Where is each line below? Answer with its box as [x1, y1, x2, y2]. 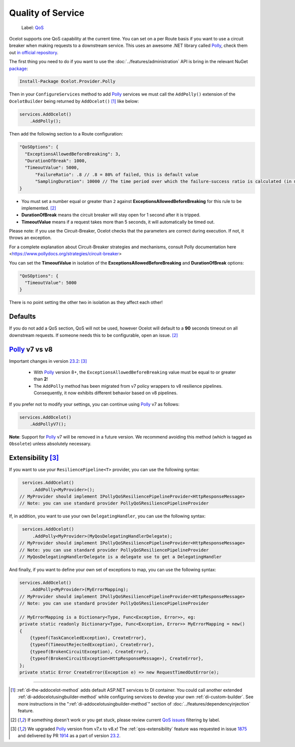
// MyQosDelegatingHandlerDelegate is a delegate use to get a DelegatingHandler [19, 554, 222, 559]
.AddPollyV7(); [29, 421, 66, 427]
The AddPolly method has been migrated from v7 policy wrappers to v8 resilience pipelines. [33, 383, 223, 389]
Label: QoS [21, 25, 44, 31]
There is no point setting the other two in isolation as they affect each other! [9, 300, 163, 306]
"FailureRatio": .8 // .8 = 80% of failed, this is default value [35, 171, 199, 177]
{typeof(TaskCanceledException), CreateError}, [29, 635, 147, 641]
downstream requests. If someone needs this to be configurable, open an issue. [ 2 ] [9, 332, 178, 338]
